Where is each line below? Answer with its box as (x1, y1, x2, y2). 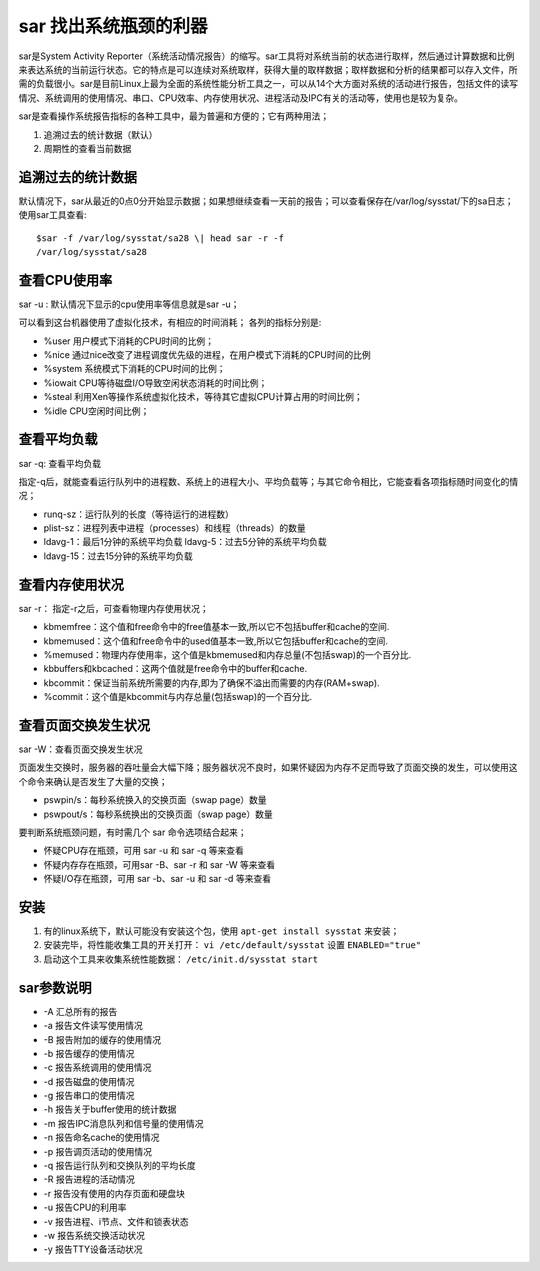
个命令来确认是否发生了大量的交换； (18, 775, 168, 787)
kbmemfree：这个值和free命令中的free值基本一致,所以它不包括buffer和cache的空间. (43, 621, 390, 633)
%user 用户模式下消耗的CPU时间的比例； (43, 335, 215, 347)
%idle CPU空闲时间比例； (43, 405, 150, 417)
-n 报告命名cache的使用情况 (43, 1131, 160, 1144)
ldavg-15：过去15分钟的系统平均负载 (43, 550, 194, 562)
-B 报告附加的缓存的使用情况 (43, 1033, 162, 1045)
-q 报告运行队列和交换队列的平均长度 (43, 1160, 196, 1172)
